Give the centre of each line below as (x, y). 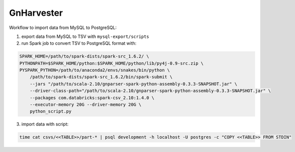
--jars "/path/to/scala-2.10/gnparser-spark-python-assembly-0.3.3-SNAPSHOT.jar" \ (133, 84)
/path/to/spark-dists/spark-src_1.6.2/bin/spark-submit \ (101, 77)
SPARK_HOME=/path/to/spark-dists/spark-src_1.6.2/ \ (84, 56)
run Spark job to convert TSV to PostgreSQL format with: (79, 43)
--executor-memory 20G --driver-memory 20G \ (86, 105)
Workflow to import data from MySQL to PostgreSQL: (63, 28)
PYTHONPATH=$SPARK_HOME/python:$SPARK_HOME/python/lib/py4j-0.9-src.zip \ (112, 63)
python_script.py (51, 111)
